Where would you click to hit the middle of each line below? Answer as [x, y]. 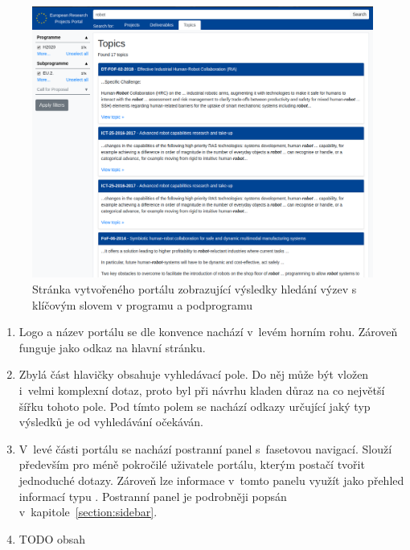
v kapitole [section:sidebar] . [88, 512]
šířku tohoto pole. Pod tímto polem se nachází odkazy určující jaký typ [195, 406]
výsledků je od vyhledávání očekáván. [111, 422]
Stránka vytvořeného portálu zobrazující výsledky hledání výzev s [195, 289]
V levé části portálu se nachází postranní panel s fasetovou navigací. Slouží [205, 448]
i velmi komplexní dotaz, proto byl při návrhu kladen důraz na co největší [202, 390]
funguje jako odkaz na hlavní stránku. [112, 347]
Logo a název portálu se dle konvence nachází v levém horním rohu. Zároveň [208, 332]
